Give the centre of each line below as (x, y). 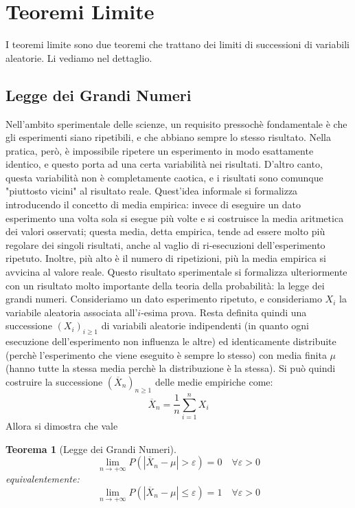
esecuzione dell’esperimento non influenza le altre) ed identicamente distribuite (171, 341)
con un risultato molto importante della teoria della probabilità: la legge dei (165, 285)
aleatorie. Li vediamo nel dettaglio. (79, 57)
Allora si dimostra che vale (62, 425)
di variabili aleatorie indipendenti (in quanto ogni (205, 325)
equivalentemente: (43, 479)
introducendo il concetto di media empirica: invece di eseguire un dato (153, 205)
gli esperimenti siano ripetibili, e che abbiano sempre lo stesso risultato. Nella (168, 137)
